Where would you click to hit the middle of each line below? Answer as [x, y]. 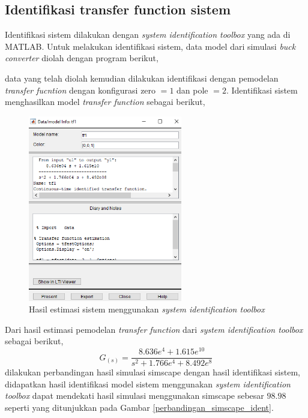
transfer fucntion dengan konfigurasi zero [80, 90]
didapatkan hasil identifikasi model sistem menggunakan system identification [148, 384]
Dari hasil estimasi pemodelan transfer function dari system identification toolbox [154, 329]
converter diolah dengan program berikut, [82, 58]
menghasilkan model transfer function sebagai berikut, [105, 102]
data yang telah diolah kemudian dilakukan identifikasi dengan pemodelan [142, 78]
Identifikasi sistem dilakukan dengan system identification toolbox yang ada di [148, 34]
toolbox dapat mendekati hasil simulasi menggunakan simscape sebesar [134, 396]
